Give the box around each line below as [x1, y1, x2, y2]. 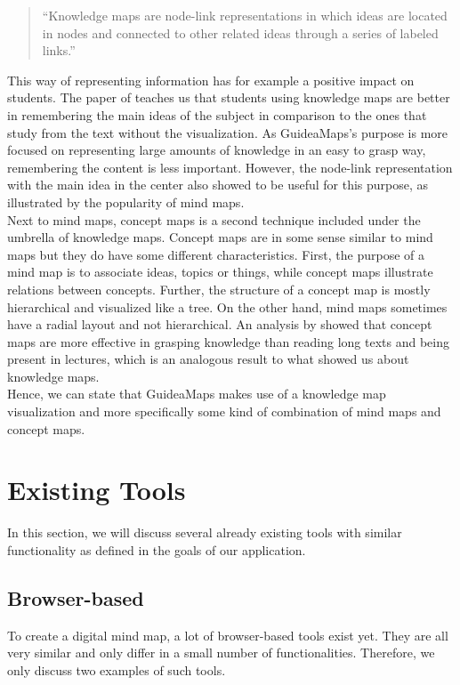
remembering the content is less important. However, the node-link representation [7, 157, 453, 176]
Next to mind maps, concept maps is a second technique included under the [7, 210, 421, 229]
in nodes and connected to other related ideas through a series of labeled [42, 23, 439, 42]
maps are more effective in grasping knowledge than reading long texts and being [7, 332, 449, 351]
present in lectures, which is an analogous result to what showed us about [7, 350, 409, 368]
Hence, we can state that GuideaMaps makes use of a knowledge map [7, 384, 386, 403]
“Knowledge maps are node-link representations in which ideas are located [42, 6, 448, 24]
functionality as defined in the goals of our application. [7, 540, 306, 559]
